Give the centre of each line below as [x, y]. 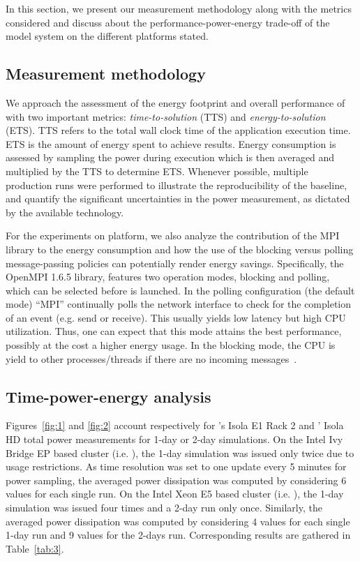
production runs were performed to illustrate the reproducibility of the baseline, [177, 185]
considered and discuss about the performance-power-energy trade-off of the [168, 22]
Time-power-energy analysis [108, 396]
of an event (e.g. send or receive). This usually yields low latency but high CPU [176, 317]
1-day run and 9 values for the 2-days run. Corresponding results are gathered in [178, 535]
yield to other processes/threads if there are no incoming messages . [151, 358]
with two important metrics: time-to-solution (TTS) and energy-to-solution [166, 116]
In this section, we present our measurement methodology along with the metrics [179, 8]
